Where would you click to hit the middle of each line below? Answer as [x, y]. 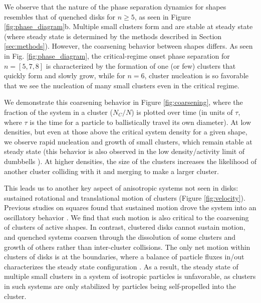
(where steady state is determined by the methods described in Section [113, 36]
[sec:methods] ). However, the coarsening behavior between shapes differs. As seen [128, 46]
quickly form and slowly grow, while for [65, 75]
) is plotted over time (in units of [182, 112]
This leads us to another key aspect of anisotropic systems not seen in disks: [121, 188]
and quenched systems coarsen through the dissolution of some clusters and [120, 237]
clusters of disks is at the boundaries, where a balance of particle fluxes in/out [124, 257]
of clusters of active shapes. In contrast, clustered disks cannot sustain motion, [125, 227]
